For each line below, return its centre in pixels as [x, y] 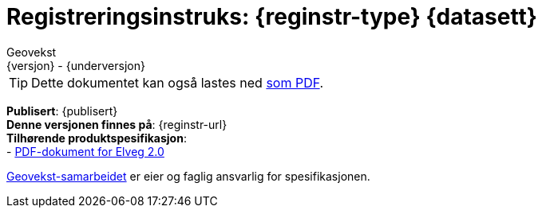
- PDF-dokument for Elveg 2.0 [85, 151]
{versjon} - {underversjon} [76, 65]
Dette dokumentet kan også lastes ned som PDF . [178, 82]
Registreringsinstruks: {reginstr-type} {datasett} [272, 17]
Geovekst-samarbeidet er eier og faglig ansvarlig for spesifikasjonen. [188, 176]
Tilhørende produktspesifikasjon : [97, 138]
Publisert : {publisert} [62, 111]
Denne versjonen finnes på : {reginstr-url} [117, 124]
